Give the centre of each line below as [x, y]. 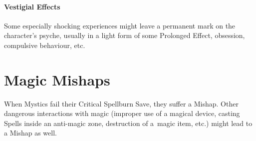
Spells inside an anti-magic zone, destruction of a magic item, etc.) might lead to [128, 123]
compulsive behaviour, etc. [45, 45]
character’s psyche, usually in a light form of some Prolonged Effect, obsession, [125, 35]
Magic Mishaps [57, 79]
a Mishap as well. [30, 133]
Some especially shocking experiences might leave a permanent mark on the [120, 25]
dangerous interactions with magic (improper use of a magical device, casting [122, 113]
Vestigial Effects [32, 6]
